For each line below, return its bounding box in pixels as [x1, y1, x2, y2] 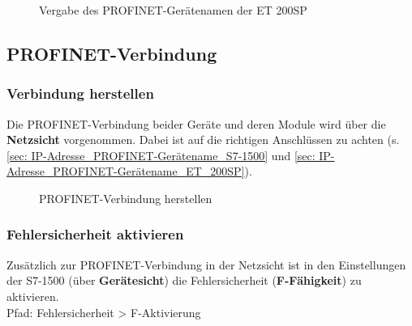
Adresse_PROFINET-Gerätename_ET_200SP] [6, 163, 245, 180]
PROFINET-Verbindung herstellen [39, 189, 212, 206]
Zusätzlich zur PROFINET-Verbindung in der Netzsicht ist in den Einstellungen [6, 256, 406, 273]
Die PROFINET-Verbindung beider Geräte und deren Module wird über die [6, 115, 386, 132]
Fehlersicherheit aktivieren [6, 224, 184, 244]
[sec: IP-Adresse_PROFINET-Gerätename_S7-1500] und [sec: [6, 146, 315, 163]
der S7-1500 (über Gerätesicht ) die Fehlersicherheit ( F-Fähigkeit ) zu [6, 272, 362, 289]
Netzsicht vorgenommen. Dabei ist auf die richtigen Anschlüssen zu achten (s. [6, 131, 400, 148]
